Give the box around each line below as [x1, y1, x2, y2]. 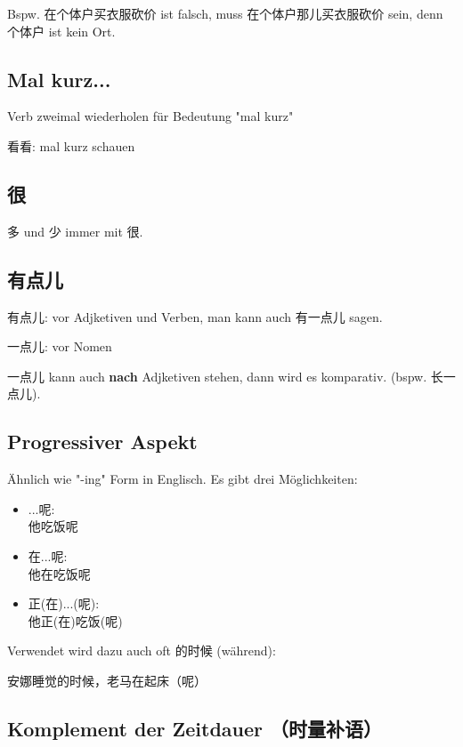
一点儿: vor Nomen [7, 337, 112, 356]
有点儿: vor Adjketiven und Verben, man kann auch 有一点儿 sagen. [7, 307, 383, 325]
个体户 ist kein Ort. [7, 21, 116, 40]
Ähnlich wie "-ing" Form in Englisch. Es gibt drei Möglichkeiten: [7, 470, 358, 488]
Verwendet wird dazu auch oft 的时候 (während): [7, 641, 276, 660]
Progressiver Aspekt [7, 428, 198, 455]
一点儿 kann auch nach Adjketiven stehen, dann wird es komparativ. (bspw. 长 [7, 366, 443, 385]
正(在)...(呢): [28, 594, 100, 613]
